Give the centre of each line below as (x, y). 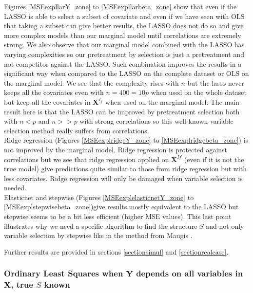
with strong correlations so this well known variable (156, 121)
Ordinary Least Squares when (64, 273)
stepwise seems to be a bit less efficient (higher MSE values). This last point (118, 216)
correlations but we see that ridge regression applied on (87, 159)
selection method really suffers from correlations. (77, 130)
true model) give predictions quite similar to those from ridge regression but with (126, 169)
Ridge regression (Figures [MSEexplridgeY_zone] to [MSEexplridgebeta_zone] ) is (126, 140)
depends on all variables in (190, 273)
